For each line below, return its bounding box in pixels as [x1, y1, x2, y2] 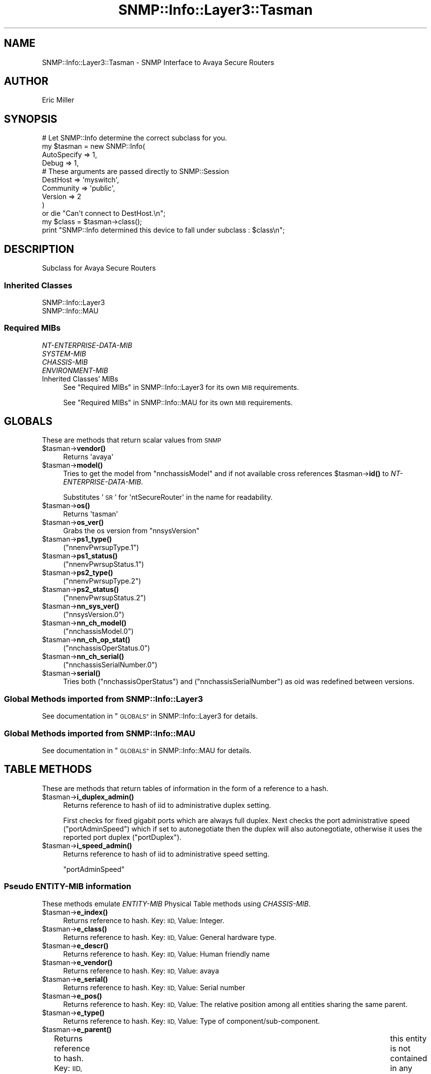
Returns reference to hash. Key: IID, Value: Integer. [63, 916, 225, 925]
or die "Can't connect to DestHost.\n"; [42, 209, 166, 218]
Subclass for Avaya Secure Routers [42, 264, 156, 273]
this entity [390, 1033, 427, 1043]
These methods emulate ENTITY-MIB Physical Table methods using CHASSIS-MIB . [42, 899, 311, 908]
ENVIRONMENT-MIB [42, 366, 108, 375]
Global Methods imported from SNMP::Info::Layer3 [4, 693, 203, 704]
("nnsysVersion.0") [63, 610, 124, 619]
